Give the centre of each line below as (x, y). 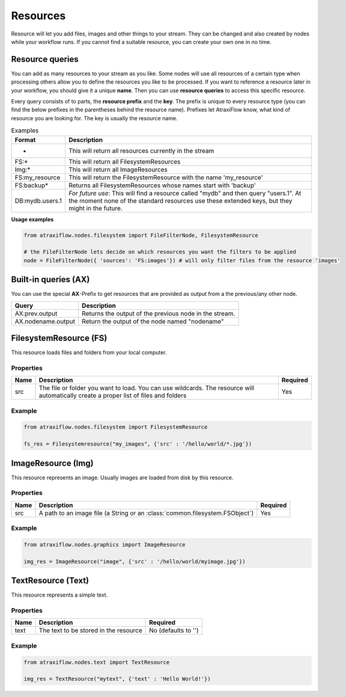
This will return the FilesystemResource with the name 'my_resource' (166, 177)
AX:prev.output (36, 313)
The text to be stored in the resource (90, 630)
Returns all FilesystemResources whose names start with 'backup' (162, 185)
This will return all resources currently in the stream (141, 150)
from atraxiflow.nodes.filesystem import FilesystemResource (116, 427)
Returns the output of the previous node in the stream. (159, 313)
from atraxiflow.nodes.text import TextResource (97, 662)
